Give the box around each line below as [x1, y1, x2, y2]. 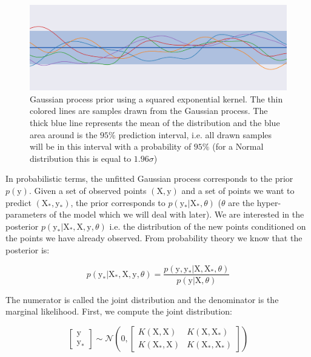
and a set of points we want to [181, 184, 295, 196]
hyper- [256, 196, 281, 209]
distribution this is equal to [30, 152, 132, 164]
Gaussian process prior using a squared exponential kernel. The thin [30, 92, 283, 105]
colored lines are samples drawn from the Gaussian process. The [30, 104, 268, 117]
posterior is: [5, 243, 50, 256]
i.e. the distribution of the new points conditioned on [109, 219, 306, 232]
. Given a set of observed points [28, 184, 147, 196]
